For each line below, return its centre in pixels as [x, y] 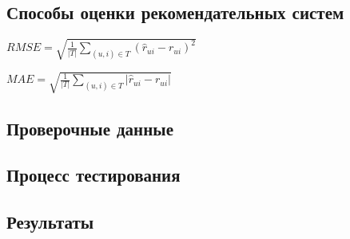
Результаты [50, 222]
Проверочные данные [90, 128]
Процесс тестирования [93, 175]
